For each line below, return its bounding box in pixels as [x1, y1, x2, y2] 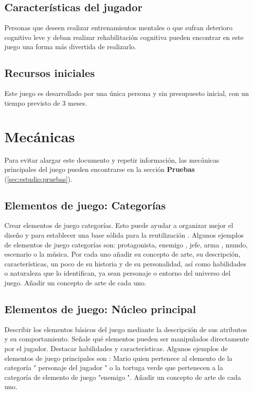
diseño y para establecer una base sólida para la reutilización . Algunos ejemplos [4, 230, 244, 240]
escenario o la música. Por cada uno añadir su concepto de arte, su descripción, [4, 249, 240, 259]
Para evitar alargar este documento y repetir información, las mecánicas [4, 154, 219, 165]
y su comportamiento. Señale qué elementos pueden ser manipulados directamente [4, 334, 249, 344]
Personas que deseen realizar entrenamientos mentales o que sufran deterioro [4, 22, 233, 33]
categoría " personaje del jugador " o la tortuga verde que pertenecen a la [4, 362, 223, 373]
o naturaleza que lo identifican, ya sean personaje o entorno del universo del [4, 268, 231, 278]
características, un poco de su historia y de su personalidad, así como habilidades [4, 258, 246, 268]
